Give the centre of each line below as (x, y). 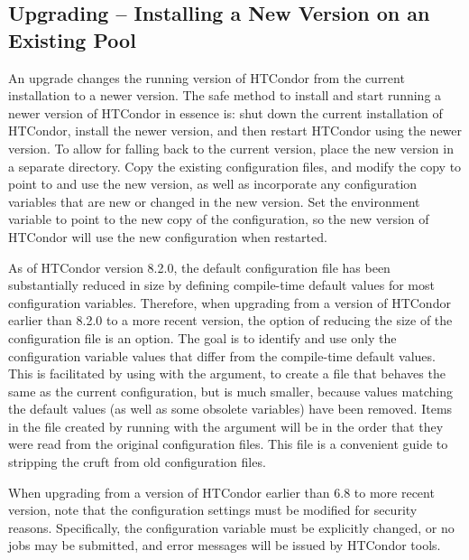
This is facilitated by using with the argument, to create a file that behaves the (227, 373)
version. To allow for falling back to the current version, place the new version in (231, 148)
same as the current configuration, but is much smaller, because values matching (230, 391)
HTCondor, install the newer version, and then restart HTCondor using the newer (235, 131)
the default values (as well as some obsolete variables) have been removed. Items (230, 409)
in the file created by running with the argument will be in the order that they (226, 426)
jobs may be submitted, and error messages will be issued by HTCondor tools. (225, 545)
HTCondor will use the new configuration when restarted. (168, 236)
